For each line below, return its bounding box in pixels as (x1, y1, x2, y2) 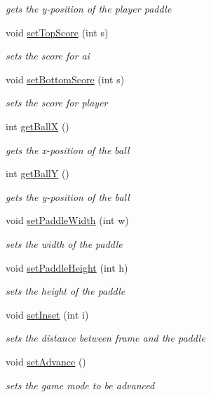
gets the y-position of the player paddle (6, 1, 172, 15)
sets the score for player (6, 95, 108, 110)
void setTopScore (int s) (6, 25, 109, 39)
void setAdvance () (6, 354, 86, 368)
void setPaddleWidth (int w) (6, 213, 129, 228)
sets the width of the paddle (6, 236, 123, 251)
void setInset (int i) (6, 307, 89, 321)
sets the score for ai (6, 48, 90, 63)
